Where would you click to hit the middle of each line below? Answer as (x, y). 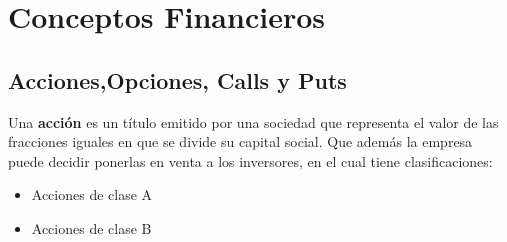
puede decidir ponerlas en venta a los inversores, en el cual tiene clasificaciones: (250, 160)
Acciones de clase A (92, 194)
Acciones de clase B (91, 227)
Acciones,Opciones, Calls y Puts (177, 79)
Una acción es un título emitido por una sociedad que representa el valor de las (253, 121)
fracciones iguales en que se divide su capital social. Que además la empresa (240, 141)
